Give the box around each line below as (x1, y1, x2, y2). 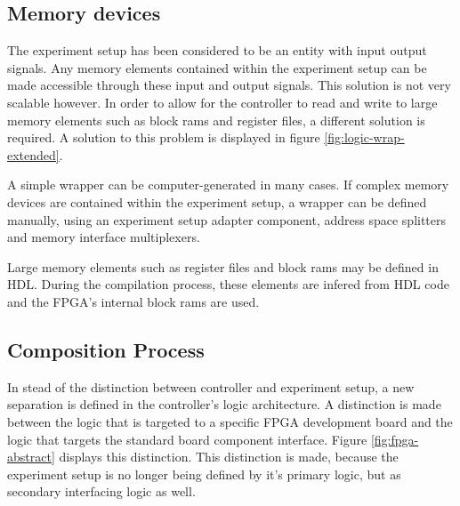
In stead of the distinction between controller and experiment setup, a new (7, 377, 415, 396)
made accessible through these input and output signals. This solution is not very (7, 76, 451, 94)
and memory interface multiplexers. (7, 228, 200, 246)
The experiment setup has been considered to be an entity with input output (7, 41, 427, 60)
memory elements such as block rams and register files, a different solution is (7, 110, 425, 129)
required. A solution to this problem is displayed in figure (7, 128, 320, 147)
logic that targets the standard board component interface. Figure (7, 430, 367, 448)
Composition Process (7, 335, 205, 363)
